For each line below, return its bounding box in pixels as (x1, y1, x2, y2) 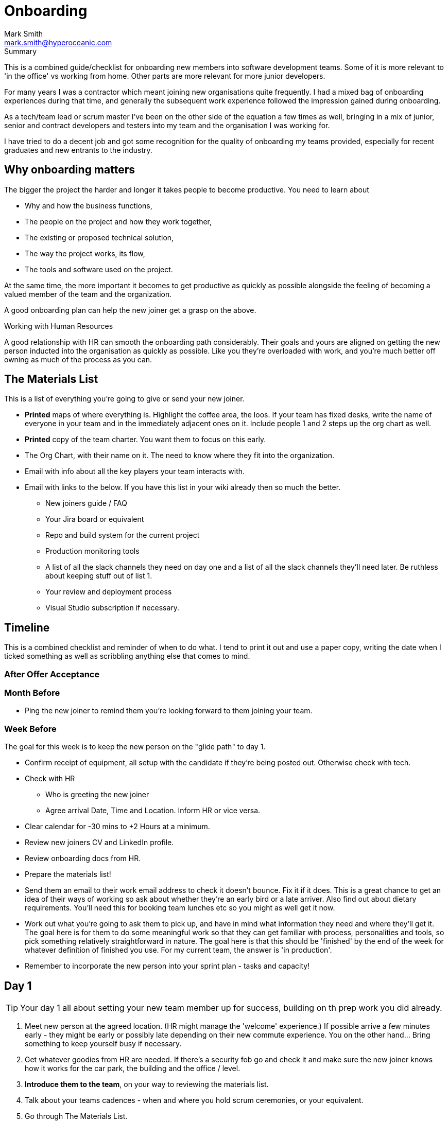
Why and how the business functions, (25, 201, 152, 210)
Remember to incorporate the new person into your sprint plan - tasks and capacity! (25, 961, 310, 971)
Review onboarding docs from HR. (25, 854, 141, 863)
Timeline (4, 621, 50, 634)
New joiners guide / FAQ (45, 499, 127, 508)
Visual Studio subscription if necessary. (45, 603, 180, 612)
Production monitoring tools (45, 547, 140, 556)
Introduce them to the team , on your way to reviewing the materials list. (25, 1080, 269, 1089)
